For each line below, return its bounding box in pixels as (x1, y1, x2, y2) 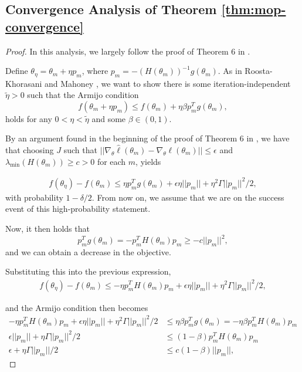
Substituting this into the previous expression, (5, 265, 171, 278)
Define (5, 65, 28, 77)
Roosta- (245, 65, 273, 77)
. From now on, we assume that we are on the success (91, 191, 284, 203)
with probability (5, 191, 63, 203)
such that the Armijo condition (27, 89, 139, 101)
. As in (218, 65, 242, 77)
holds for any (5, 112, 52, 124)
